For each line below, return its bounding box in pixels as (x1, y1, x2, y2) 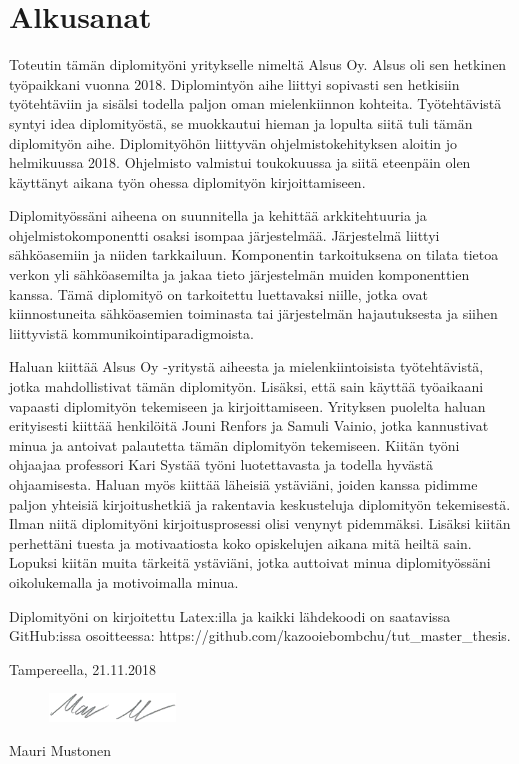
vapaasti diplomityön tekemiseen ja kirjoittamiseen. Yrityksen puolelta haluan (9, 395, 486, 416)
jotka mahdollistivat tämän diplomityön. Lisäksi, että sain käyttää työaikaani (9, 376, 484, 397)
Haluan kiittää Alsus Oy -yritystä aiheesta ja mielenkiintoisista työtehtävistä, (9, 356, 484, 377)
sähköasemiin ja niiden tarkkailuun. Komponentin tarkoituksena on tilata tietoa (9, 244, 499, 265)
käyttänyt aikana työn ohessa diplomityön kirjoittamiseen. (9, 171, 366, 192)
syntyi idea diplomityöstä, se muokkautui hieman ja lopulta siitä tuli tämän (9, 112, 473, 133)
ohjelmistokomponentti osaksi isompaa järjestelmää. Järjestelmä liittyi (9, 224, 440, 245)
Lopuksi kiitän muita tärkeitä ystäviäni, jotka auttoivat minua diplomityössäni (9, 552, 491, 573)
